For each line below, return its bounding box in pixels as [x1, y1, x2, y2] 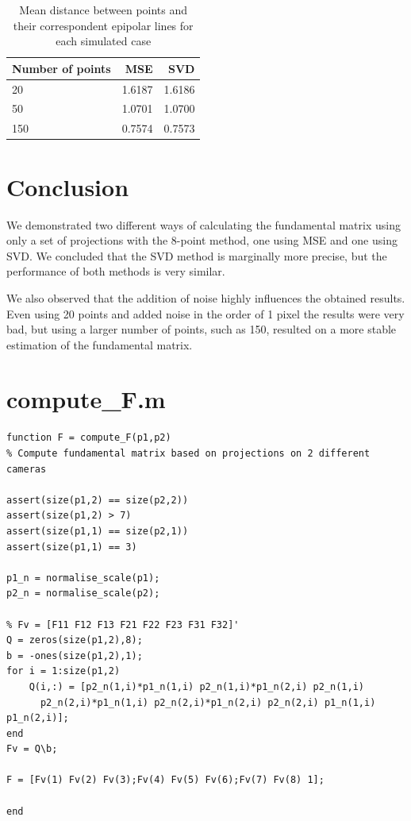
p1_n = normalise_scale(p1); [6, 572, 160, 584]
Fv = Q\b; [6, 743, 58, 755]
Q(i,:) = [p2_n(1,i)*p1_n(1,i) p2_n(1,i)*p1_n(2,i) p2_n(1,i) [29, 680, 365, 692]
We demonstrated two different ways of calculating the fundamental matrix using [6, 216, 401, 233]
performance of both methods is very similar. [6, 263, 225, 279]
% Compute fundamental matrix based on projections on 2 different [6, 448, 371, 459]
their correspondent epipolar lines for [13, 17, 194, 33]
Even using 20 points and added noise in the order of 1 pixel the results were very [6, 305, 405, 322]
